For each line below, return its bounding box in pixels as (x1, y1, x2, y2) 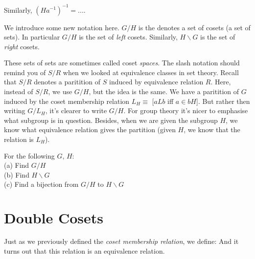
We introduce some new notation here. (4, 22, 119, 32)
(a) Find (4, 160, 29, 170)
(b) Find (4, 169, 29, 179)
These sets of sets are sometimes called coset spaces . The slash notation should (4, 58, 240, 68)
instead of (4, 86, 33, 97)
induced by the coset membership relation (4, 96, 130, 106)
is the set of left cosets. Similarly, (79, 32, 178, 42)
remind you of (4, 67, 46, 77)
